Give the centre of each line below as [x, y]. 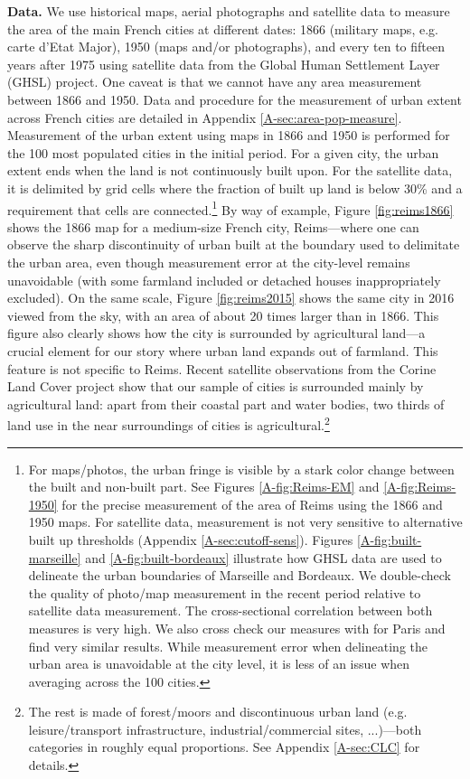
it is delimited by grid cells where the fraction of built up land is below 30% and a [235, 188]
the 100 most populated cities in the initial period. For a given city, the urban [223, 152]
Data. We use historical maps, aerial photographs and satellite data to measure [229, 11]
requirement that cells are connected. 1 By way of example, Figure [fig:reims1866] [230, 208]
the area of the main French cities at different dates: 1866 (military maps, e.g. [223, 28]
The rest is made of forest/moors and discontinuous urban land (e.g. [218, 712]
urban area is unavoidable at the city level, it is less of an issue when [219, 664]
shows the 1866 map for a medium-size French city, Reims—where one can [213, 226]
